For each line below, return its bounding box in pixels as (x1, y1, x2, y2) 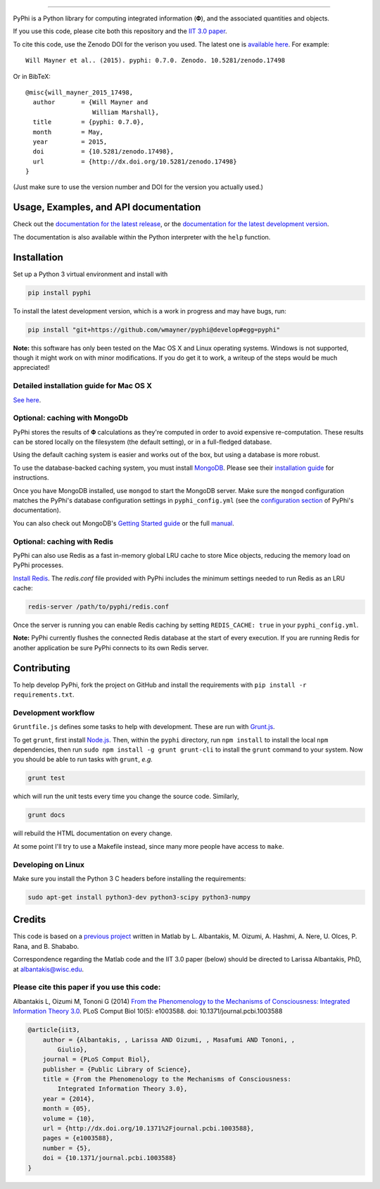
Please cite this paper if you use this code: (13, 983, 161, 992)
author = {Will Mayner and (32, 99, 148, 106)
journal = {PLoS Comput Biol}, (42, 1055, 151, 1064)
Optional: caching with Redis (13, 536, 114, 546)
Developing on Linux (13, 859, 84, 869)
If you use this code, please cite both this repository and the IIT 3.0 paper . (13, 27, 228, 35)
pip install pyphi (27, 289, 91, 297)
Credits (13, 914, 46, 926)
